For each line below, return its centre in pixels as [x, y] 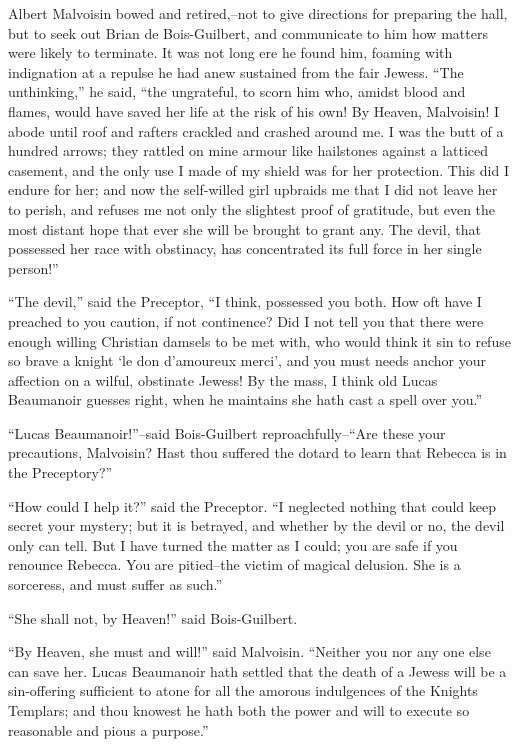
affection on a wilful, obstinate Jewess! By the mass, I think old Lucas [223, 379]
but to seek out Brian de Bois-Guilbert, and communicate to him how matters [248, 32]
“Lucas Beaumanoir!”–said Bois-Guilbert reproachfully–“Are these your [227, 432]
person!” [33, 267]
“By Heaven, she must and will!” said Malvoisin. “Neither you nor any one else [249, 651]
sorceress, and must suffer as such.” [115, 584]
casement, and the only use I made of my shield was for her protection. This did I [258, 169]
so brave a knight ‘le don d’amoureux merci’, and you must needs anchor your [247, 360]
